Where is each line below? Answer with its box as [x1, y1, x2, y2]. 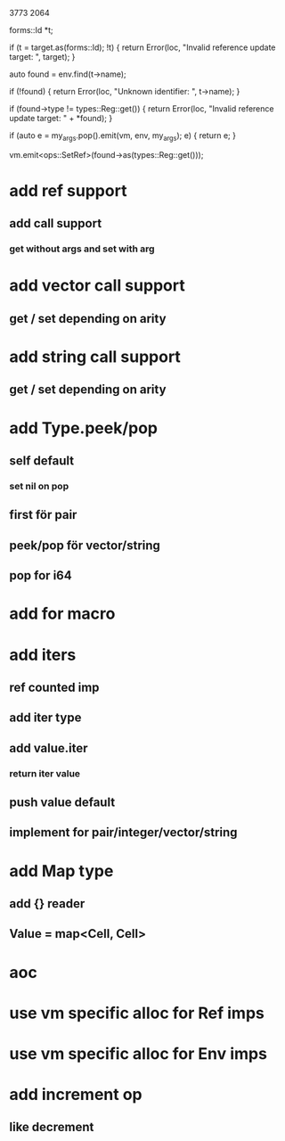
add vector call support [9, 275, 185, 296]
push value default [9, 794, 116, 809]
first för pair [9, 507, 77, 522]
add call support [9, 216, 102, 231]
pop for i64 [9, 568, 73, 583]
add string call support [9, 347, 181, 367]
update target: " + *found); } [9, 113, 113, 123]
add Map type [9, 860, 114, 881]
